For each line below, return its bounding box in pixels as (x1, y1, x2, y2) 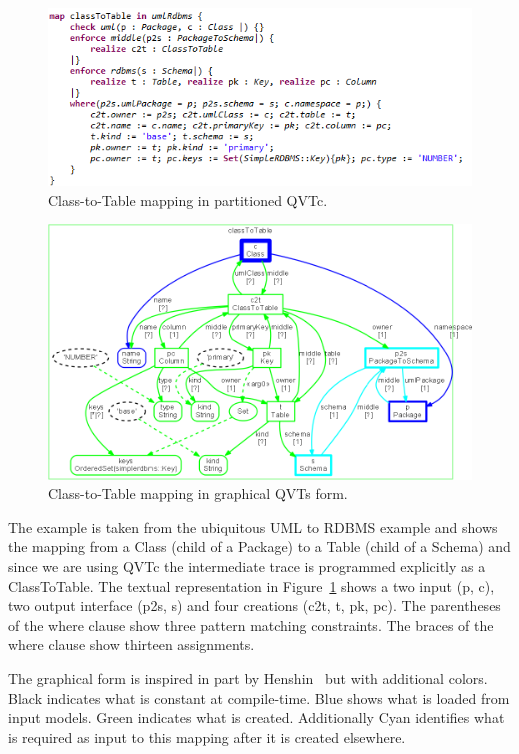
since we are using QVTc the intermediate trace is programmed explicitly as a (8, 556, 486, 577)
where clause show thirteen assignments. (8, 634, 255, 655)
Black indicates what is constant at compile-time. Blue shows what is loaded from (8, 687, 510, 708)
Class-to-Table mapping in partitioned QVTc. (48, 189, 328, 210)
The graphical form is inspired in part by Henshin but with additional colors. (8, 667, 488, 688)
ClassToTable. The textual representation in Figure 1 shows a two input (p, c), (8, 575, 495, 596)
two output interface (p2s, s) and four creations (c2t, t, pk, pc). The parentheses (8, 595, 501, 616)
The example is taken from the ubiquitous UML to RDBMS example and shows (8, 516, 498, 537)
